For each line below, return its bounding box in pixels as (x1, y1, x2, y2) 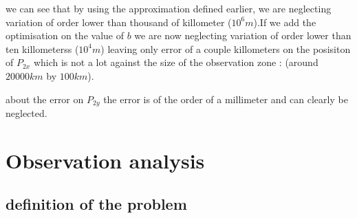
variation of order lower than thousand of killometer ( (6, 14, 232, 29)
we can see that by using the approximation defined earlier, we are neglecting (6, 1, 332, 15)
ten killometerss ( (6, 41, 79, 56)
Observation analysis (6, 146, 205, 174)
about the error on (6, 91, 84, 106)
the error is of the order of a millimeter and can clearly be (103, 91, 348, 106)
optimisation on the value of (6, 28, 124, 43)
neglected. (6, 106, 47, 120)
